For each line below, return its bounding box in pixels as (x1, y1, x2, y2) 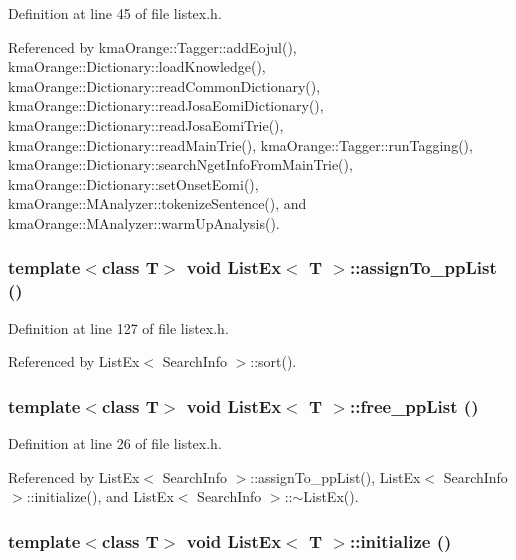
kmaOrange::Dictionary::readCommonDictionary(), (8, 75, 321, 96)
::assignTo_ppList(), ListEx (250, 466, 421, 487)
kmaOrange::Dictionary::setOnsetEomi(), (8, 173, 259, 194)
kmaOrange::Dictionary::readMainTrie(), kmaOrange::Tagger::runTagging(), (8, 134, 473, 155)
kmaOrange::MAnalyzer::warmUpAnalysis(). (8, 212, 280, 233)
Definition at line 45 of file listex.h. (8, 3, 222, 23)
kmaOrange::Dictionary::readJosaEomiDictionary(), (8, 95, 324, 116)
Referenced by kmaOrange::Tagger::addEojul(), (8, 36, 297, 57)
